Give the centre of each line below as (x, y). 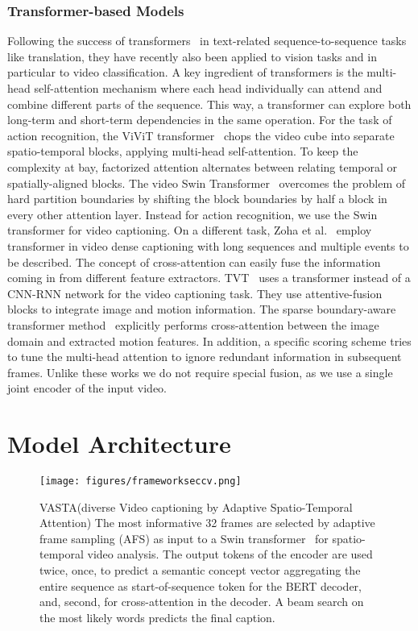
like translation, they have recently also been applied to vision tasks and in (192, 56)
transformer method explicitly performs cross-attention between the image (193, 324)
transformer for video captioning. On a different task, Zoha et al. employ (190, 230)
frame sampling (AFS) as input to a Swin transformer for (184, 538)
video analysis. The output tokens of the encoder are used (230, 554)
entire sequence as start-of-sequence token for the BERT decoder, (201, 585)
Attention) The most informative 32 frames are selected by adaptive (207, 523)
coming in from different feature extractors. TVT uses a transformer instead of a (209, 278)
